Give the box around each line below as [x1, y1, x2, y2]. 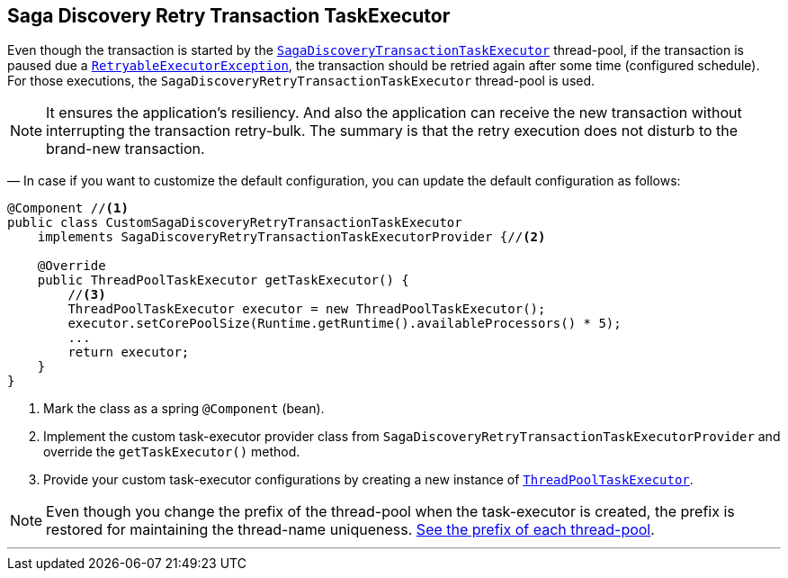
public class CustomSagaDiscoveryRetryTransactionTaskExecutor [7, 215, 462, 230]
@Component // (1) [7, 201, 129, 216]
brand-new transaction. [46, 140, 205, 158]
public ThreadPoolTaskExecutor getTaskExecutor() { [37, 273, 409, 288]
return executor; [67, 345, 190, 360]
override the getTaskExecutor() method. [43, 444, 300, 460]
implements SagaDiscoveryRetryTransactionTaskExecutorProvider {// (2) [37, 230, 546, 245]
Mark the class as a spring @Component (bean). [43, 401, 325, 417]
